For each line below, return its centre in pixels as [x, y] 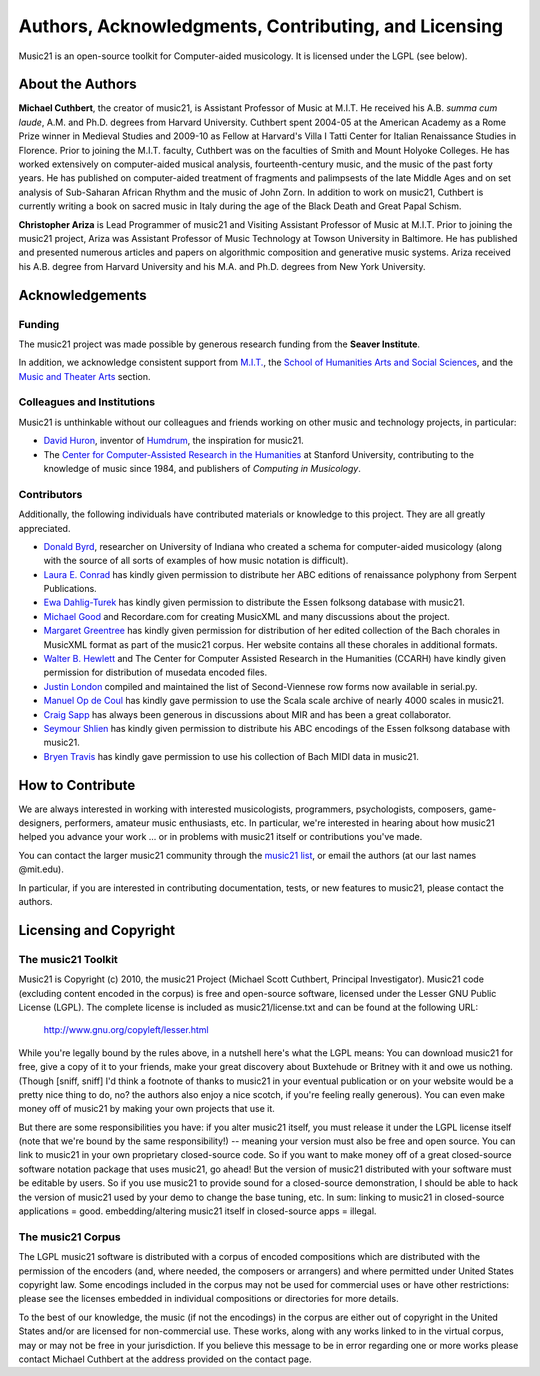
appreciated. [44, 528]
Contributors [50, 494]
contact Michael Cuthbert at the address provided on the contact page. [165, 1359]
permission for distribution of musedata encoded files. [155, 672]
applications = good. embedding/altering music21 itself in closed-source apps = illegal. [197, 1211]
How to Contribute [77, 785]
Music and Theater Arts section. [84, 376]
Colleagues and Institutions [86, 402]
